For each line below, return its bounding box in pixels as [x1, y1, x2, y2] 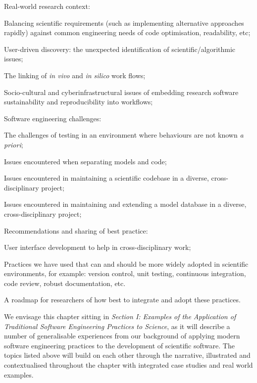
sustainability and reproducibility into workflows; [4, 96, 153, 107]
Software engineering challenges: [4, 113, 102, 123]
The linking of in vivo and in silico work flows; [4, 70, 146, 80]
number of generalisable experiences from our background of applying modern [4, 331, 240, 341]
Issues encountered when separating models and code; [4, 156, 167, 166]
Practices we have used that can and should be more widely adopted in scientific [4, 258, 249, 269]
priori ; [4, 139, 23, 149]
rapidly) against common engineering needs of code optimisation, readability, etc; [4, 27, 251, 38]
